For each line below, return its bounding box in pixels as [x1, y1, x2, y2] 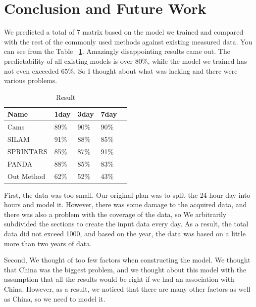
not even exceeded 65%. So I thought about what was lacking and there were [4, 65, 238, 76]
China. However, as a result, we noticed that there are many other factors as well [4, 283, 251, 294]
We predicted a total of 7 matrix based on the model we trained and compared [4, 27, 244, 37]
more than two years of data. [4, 238, 92, 248]
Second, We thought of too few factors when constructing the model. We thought [4, 255, 251, 265]
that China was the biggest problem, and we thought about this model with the [4, 264, 247, 274]
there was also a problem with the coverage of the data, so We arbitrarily [4, 209, 227, 219]
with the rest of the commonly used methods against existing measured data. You [4, 36, 253, 46]
